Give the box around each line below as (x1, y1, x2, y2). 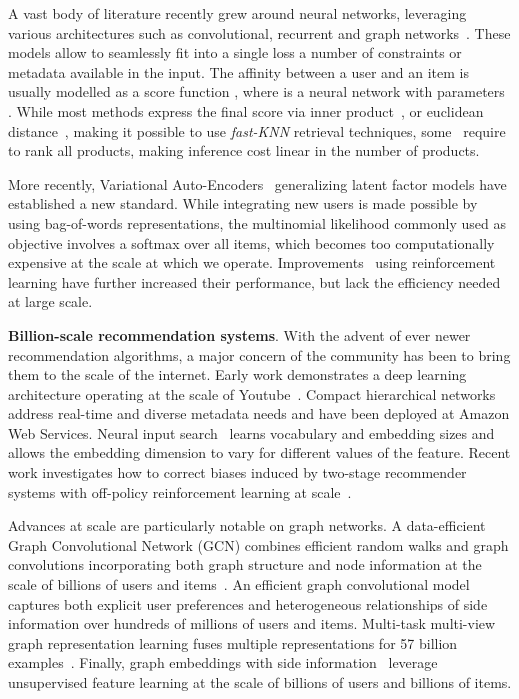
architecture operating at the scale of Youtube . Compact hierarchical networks (8, 383, 496, 404)
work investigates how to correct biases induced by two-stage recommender (8, 462, 467, 483)
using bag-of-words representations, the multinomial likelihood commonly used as (8, 212, 506, 233)
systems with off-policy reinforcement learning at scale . (8, 481, 352, 502)
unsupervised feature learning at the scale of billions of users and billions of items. (8, 672, 512, 692)
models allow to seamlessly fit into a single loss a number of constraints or (8, 42, 462, 63)
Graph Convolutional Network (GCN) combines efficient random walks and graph (8, 534, 509, 555)
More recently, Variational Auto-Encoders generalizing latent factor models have (8, 173, 507, 194)
